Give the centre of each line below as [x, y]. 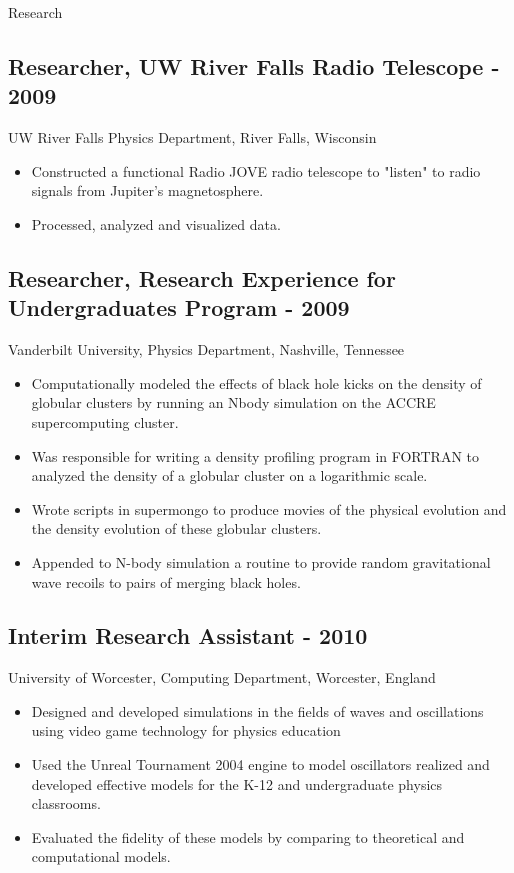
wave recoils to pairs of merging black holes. [166, 581]
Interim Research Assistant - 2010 [188, 635]
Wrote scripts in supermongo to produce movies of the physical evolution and [269, 508]
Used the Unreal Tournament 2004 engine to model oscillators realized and [260, 764]
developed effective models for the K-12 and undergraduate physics [237, 783]
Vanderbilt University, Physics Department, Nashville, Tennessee [206, 349]
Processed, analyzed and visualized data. [156, 223]
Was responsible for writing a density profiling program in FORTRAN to [255, 455]
